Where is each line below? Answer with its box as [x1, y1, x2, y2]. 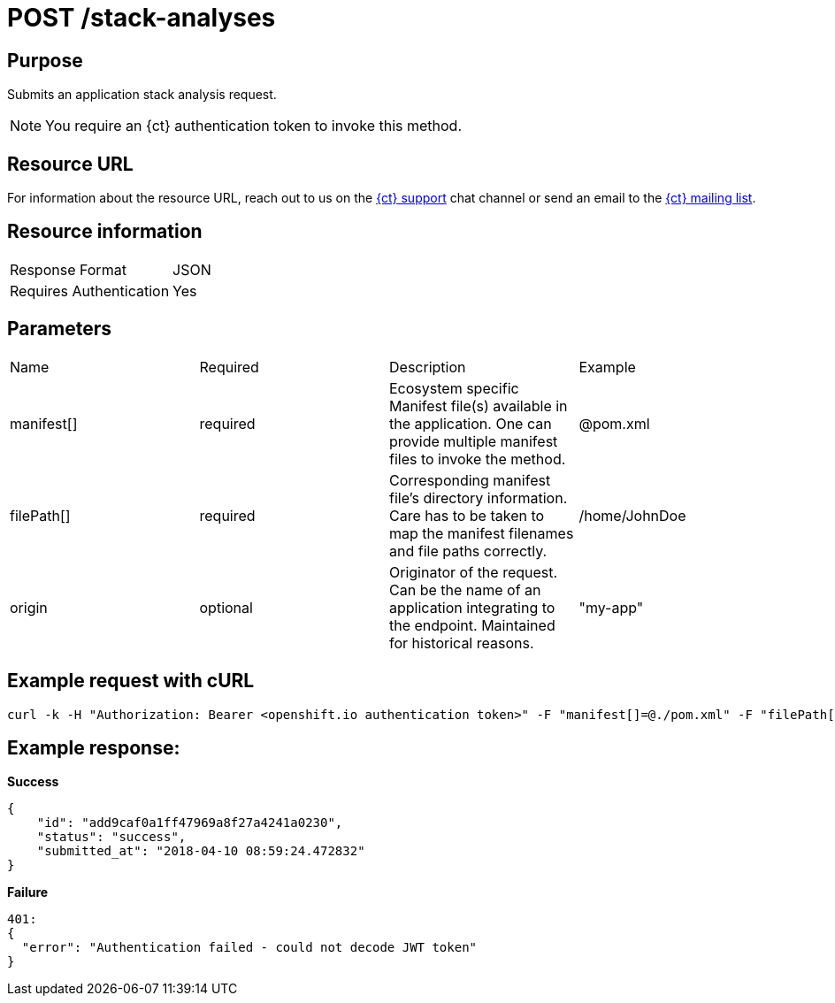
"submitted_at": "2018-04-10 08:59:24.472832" [36, 844, 365, 859]
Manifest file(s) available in [389, 396, 568, 415]
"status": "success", [36, 830, 187, 845]
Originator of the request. [389, 563, 558, 581]
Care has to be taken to [389, 506, 545, 524]
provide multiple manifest [389, 432, 558, 450]
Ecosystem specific [389, 379, 519, 397]
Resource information [7, 220, 203, 243]
